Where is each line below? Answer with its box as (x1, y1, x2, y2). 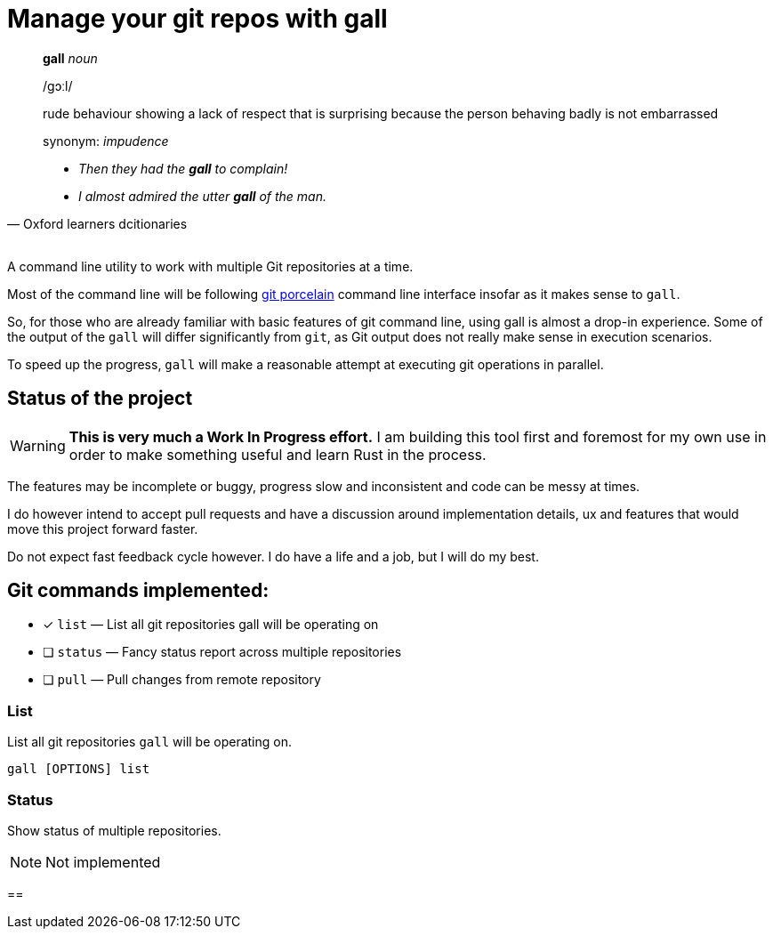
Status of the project (7, 387, 193, 410)
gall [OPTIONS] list (7, 762, 150, 777)
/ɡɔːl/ (43, 77, 73, 93)
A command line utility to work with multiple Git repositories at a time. (7, 258, 414, 274)
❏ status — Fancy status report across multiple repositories (43, 644, 402, 660)
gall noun (43, 50, 98, 66)
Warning (10, 436, 66, 455)
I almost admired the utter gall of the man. (78, 188, 326, 204)
